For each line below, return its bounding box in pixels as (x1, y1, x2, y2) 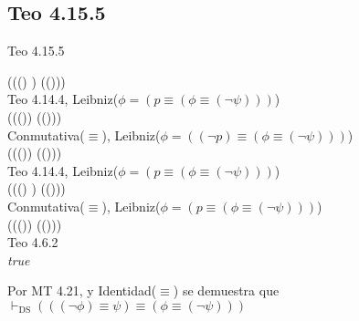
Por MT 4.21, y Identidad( (7, 281, 157, 300)
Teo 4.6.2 (7, 233, 58, 252)
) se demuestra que (173, 281, 280, 300)
